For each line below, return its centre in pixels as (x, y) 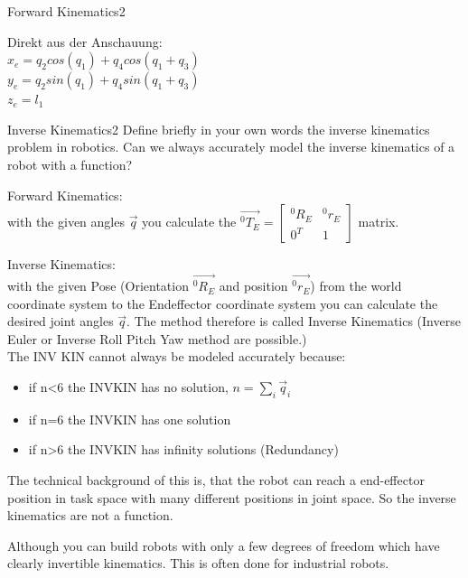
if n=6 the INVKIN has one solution (130, 419)
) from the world (356, 286)
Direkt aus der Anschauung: (85, 41)
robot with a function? (70, 164)
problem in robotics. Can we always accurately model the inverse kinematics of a (231, 147)
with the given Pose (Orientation (98, 286)
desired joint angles (61, 321)
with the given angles (66, 222)
